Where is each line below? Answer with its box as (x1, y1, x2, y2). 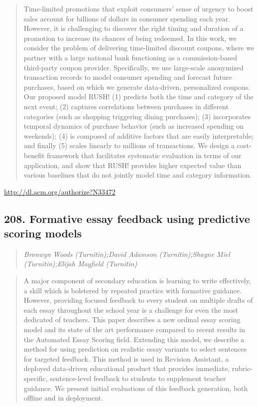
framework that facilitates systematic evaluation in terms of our (47, 150, 242, 160)
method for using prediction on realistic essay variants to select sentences (23, 344, 247, 354)
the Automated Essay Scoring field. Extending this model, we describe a (23, 334, 245, 344)
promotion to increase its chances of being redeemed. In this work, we (23, 32, 237, 43)
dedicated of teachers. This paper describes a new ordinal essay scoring (23, 314, 241, 325)
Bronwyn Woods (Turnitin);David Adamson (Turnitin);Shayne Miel (23, 248, 230, 259)
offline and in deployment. (23, 393, 103, 403)
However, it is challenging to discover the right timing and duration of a (23, 23, 244, 33)
